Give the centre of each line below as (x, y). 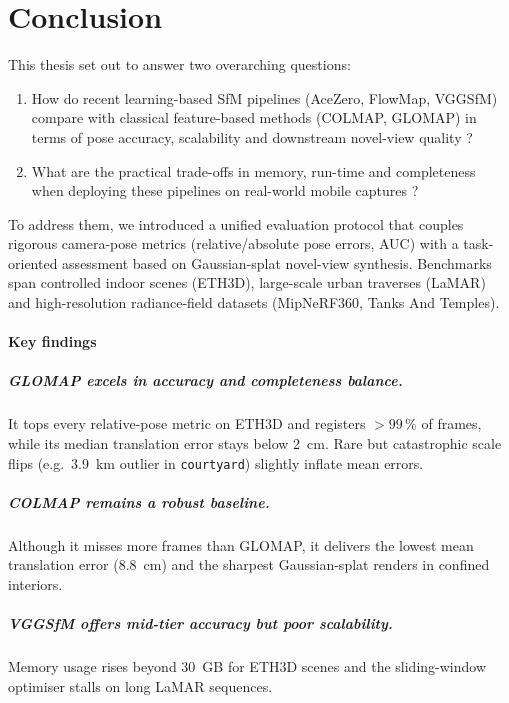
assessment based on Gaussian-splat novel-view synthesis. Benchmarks (277, 262)
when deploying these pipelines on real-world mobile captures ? (225, 190)
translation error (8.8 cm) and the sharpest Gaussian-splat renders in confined (249, 564)
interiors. (35, 584)
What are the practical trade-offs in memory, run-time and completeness (253, 170)
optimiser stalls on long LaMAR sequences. (140, 685)
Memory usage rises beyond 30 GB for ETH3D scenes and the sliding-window (247, 666)
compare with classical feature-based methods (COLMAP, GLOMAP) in (254, 117)
